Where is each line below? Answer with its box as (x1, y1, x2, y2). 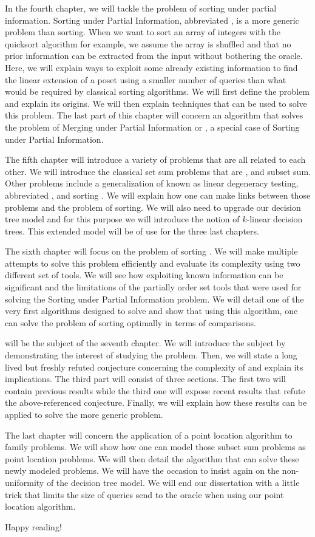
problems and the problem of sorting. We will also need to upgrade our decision (5, 200, 301, 213)
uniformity (5, 476, 44, 488)
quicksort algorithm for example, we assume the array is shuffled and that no (5, 37, 291, 50)
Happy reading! (5, 520, 62, 533)
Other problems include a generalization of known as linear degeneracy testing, (5, 177, 299, 190)
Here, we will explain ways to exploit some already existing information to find (5, 61, 298, 74)
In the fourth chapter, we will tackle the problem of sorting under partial (5, 2, 277, 14)
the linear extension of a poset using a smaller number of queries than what (5, 73, 286, 86)
